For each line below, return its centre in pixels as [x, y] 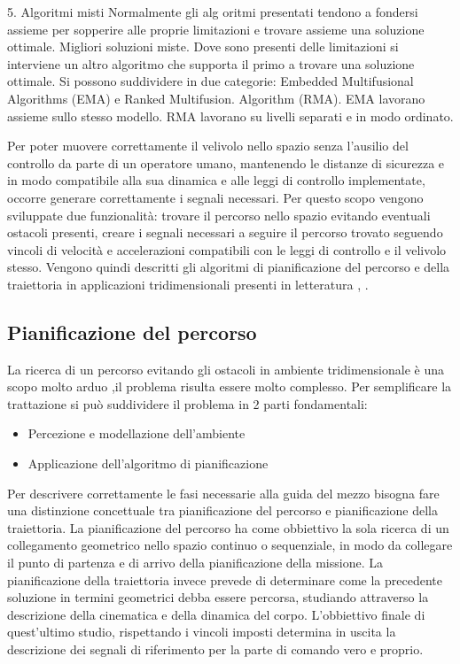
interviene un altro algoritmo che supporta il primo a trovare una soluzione [211, 63]
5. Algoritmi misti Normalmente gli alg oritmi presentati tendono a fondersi [213, 12]
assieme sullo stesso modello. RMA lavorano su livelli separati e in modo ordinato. [230, 116]
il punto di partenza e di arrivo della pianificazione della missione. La [195, 563]
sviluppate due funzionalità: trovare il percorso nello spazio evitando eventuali [219, 215]
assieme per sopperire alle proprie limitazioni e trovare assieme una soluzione [216, 29]
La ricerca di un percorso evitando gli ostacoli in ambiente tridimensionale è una [226, 369]
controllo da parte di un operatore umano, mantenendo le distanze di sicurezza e [226, 162]
